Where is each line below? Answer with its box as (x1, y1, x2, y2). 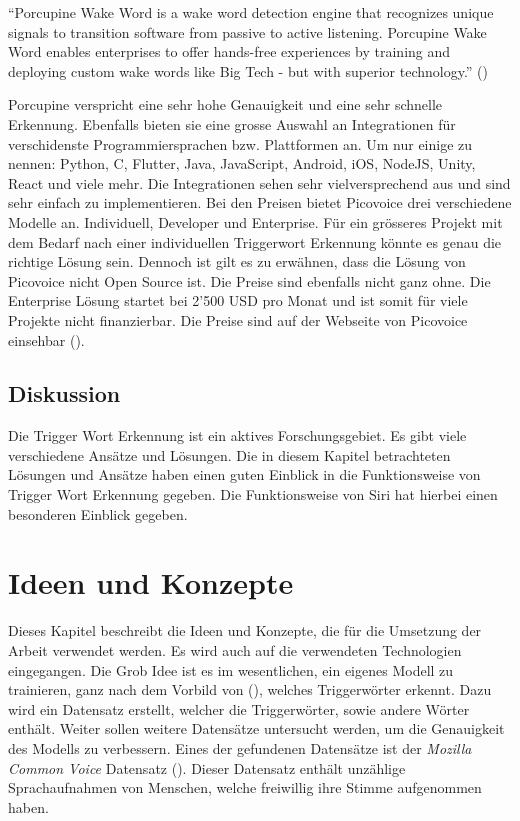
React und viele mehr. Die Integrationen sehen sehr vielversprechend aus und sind (8, 172, 511, 193)
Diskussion (8, 378, 121, 409)
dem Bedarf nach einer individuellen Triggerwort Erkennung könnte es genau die (8, 231, 502, 252)
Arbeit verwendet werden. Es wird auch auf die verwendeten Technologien (8, 639, 462, 660)
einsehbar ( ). (8, 329, 85, 350)
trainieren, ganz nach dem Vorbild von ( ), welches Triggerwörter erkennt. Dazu (8, 679, 492, 700)
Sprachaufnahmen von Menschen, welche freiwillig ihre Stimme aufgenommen (8, 777, 482, 798)
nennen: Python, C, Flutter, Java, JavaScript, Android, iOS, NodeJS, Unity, (8, 153, 476, 174)
